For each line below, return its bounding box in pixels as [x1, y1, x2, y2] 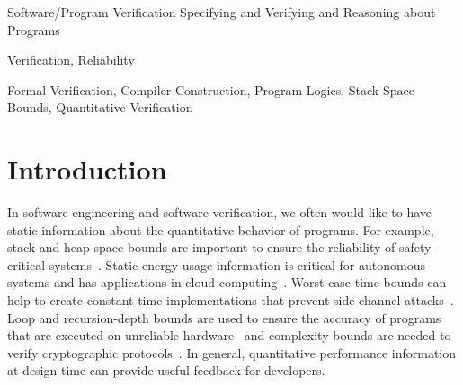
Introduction [7, 151, 167, 188]
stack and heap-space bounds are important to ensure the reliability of [7, 238, 396, 257]
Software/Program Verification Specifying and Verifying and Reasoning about [7, 3, 436, 21]
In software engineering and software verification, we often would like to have [7, 203, 432, 222]
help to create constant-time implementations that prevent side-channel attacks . [7, 291, 454, 310]
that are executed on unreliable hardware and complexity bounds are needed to [7, 326, 451, 345]
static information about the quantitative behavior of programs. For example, [7, 220, 434, 239]
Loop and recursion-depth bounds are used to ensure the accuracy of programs [7, 308, 441, 327]
